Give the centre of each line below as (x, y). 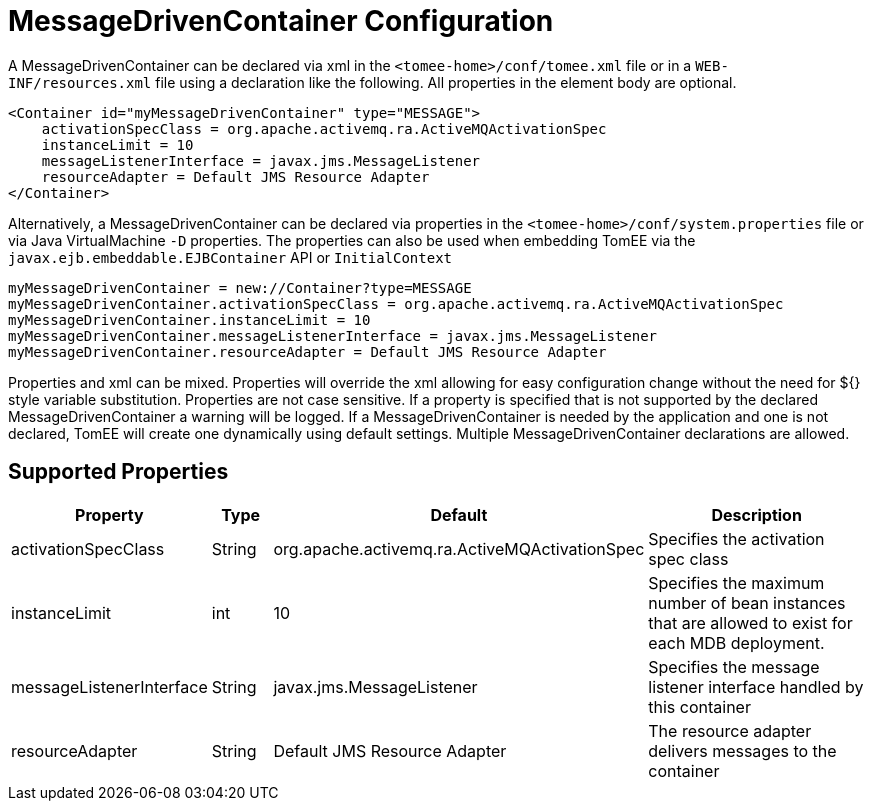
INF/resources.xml (80, 82)
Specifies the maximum (736, 582)
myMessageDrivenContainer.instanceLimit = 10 (189, 319)
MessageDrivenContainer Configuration (281, 21)
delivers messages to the (742, 750)
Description (756, 514)
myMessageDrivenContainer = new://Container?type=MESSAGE (240, 287)
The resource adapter (730, 730)
